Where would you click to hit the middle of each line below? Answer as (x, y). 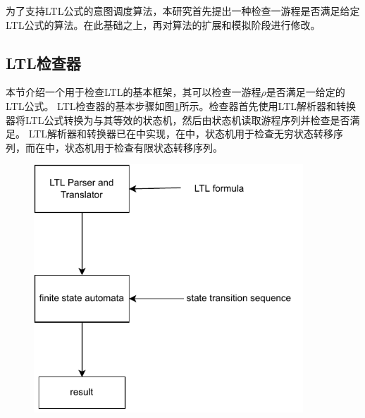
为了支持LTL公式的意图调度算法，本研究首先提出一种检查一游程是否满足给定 (183, 11)
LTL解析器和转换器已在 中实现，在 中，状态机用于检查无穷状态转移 (181, 134)
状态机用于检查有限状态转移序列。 (143, 147)
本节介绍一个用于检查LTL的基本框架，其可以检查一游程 (134, 92)
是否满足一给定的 (305, 92)
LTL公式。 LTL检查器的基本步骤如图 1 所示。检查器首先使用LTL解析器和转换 (181, 105)
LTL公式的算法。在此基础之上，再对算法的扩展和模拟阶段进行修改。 (163, 24)
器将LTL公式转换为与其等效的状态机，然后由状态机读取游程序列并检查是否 (178, 119)
